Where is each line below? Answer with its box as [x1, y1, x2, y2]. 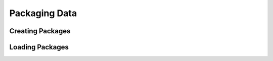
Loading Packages [9, 43, 69, 51]
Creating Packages [9, 27, 71, 35]
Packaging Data [9, 8, 77, 19]
